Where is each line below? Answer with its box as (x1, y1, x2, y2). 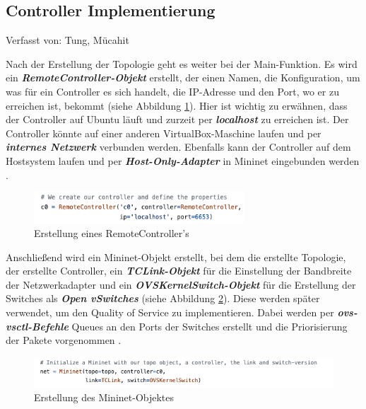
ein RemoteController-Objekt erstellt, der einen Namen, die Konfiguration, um (6, 70, 360, 85)
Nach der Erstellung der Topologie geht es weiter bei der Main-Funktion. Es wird (6, 56, 358, 71)
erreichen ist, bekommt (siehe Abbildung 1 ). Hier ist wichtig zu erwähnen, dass (6, 98, 348, 113)
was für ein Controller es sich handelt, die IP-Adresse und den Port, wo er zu (6, 83, 339, 98)
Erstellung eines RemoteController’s (34, 225, 189, 240)
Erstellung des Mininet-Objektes (34, 389, 175, 404)
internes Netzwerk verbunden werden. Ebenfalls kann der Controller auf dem (6, 139, 351, 154)
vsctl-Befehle (6, 318, 69, 333)
